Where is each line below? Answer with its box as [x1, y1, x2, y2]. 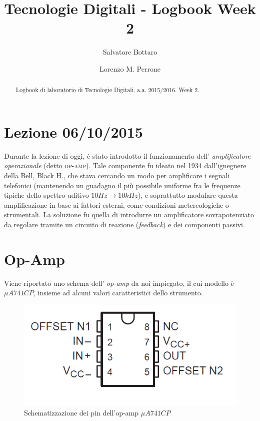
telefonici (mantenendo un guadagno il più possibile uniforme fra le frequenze [4, 180, 240, 190]
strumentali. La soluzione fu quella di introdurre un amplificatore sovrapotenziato [4, 209, 254, 220]
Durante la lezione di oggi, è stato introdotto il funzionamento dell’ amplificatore [4, 150, 251, 161]
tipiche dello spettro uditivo [4, 190, 89, 200]
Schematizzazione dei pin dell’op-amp [24, 407, 139, 418]
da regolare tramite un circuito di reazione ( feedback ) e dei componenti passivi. [4, 219, 245, 230]
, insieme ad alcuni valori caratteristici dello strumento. [33, 287, 203, 298]
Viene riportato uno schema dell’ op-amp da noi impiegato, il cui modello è [4, 277, 234, 288]
